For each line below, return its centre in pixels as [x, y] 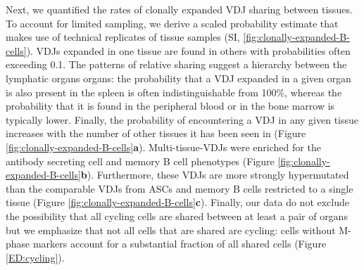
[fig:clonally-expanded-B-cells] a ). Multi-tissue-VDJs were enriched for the [163, 147]
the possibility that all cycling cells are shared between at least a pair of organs [177, 216]
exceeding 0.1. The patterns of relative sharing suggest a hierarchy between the [176, 64]
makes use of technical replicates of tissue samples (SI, [123, 37]
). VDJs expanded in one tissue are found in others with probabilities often [188, 50]
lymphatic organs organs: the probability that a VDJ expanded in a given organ [178, 78]
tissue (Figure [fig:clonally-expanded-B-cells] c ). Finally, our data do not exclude [178, 202]
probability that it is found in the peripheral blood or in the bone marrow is [170, 106]
